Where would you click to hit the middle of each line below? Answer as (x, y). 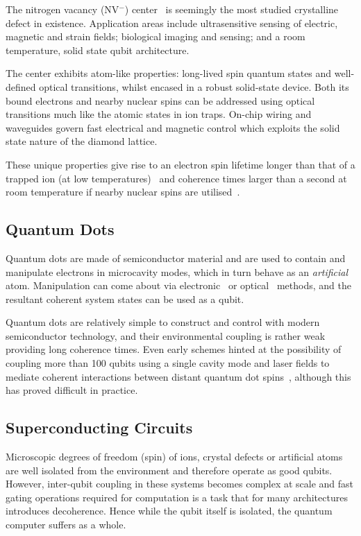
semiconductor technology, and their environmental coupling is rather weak (166, 335)
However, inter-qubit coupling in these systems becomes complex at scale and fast (180, 484)
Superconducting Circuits (99, 427)
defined (21, 86)
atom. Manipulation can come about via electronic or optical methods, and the (178, 285)
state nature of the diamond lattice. (82, 141)
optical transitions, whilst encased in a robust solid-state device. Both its (194, 86)
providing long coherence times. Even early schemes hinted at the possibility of (174, 349)
